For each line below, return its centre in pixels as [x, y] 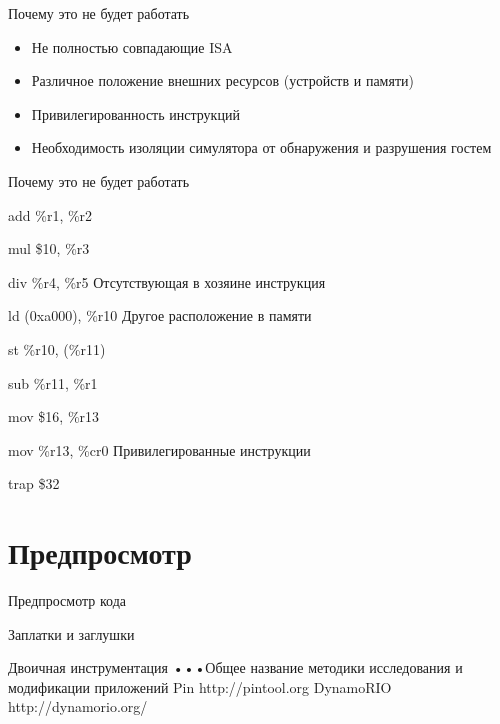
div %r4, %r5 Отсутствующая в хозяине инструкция [167, 281]
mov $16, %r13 [54, 416]
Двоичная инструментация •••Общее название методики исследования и [235, 667]
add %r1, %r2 [50, 214]
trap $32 [34, 483]
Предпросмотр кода [67, 600]
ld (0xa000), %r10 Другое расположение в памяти [160, 315]
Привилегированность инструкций [135, 113]
